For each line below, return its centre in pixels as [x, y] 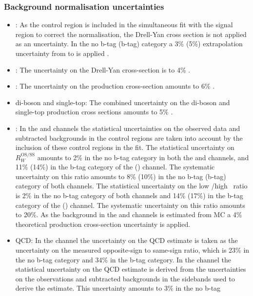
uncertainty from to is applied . [62, 53]
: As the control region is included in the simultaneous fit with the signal [124, 25]
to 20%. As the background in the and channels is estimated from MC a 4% [129, 214]
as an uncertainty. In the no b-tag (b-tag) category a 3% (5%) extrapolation [129, 44]
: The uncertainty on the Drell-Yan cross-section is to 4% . [103, 69]
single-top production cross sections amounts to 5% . [94, 112]
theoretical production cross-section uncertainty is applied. [103, 224]
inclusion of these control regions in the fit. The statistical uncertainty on [125, 147]
